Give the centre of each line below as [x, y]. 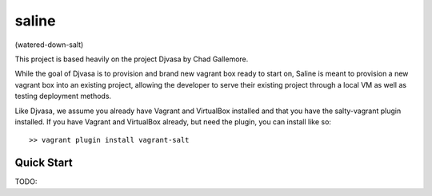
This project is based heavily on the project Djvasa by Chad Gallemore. [132, 59]
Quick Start [44, 163]
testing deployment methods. [63, 96]
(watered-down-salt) [49, 45]
